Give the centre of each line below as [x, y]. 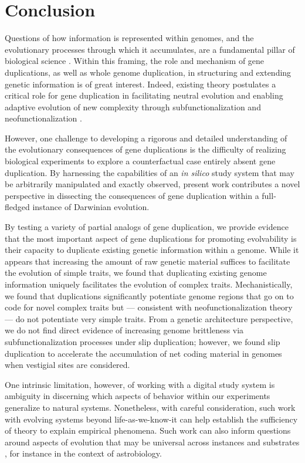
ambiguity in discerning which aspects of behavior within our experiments [138, 396]
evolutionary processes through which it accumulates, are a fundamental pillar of [150, 49]
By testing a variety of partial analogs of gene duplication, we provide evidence [147, 227]
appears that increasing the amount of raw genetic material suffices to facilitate [148, 261]
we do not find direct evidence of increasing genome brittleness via [124, 330]
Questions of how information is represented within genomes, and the [129, 38]
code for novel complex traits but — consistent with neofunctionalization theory [149, 307]
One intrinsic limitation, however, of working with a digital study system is [140, 384]
